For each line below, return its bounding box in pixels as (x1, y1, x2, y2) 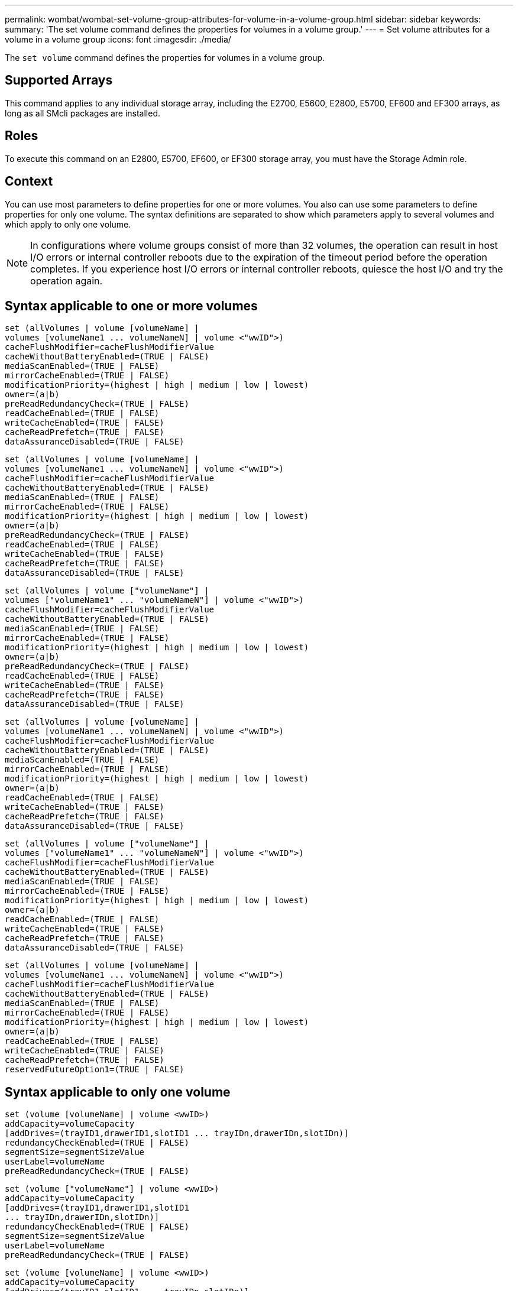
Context (5, 174, 53, 189)
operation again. (30, 274, 103, 287)
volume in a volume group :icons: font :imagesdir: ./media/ (5, 34, 231, 44)
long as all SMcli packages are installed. (5, 108, 160, 118)
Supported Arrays (5, 73, 113, 88)
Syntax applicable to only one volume (5, 1084, 231, 1099)
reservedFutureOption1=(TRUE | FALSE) (5, 1065, 184, 1075)
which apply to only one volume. (5, 219, 131, 229)
